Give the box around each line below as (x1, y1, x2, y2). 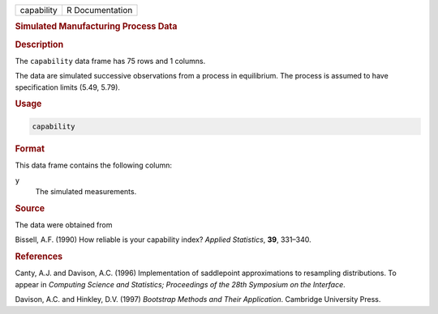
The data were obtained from (15, 220, 113, 230)
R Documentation (66, 5, 133, 15)
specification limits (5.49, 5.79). (15, 82, 121, 92)
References (15, 251, 63, 262)
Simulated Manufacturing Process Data (15, 21, 178, 32)
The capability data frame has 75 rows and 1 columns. (15, 56, 206, 66)
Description (15, 39, 64, 50)
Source (15, 202, 45, 214)
